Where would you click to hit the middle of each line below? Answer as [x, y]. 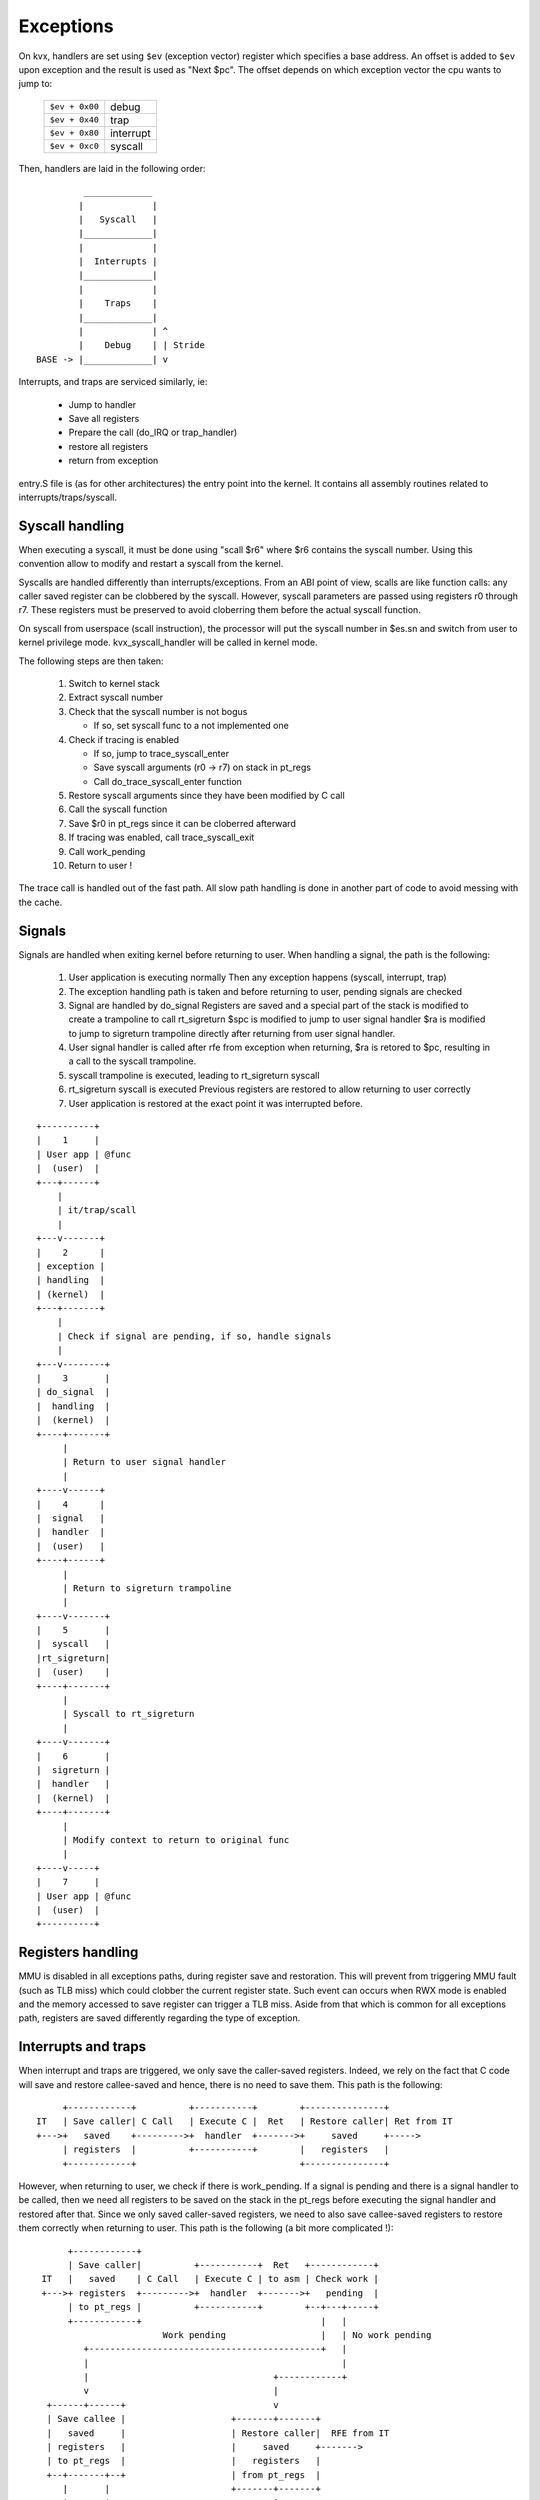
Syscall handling [71, 525]
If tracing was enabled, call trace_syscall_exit [161, 837]
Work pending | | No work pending [297, 2334]
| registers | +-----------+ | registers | [226, 2149]
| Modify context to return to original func [176, 1839]
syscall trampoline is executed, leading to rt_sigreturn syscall [194, 1075]
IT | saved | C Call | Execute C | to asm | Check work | [210, 2279]
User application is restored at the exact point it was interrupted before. [216, 1103]
